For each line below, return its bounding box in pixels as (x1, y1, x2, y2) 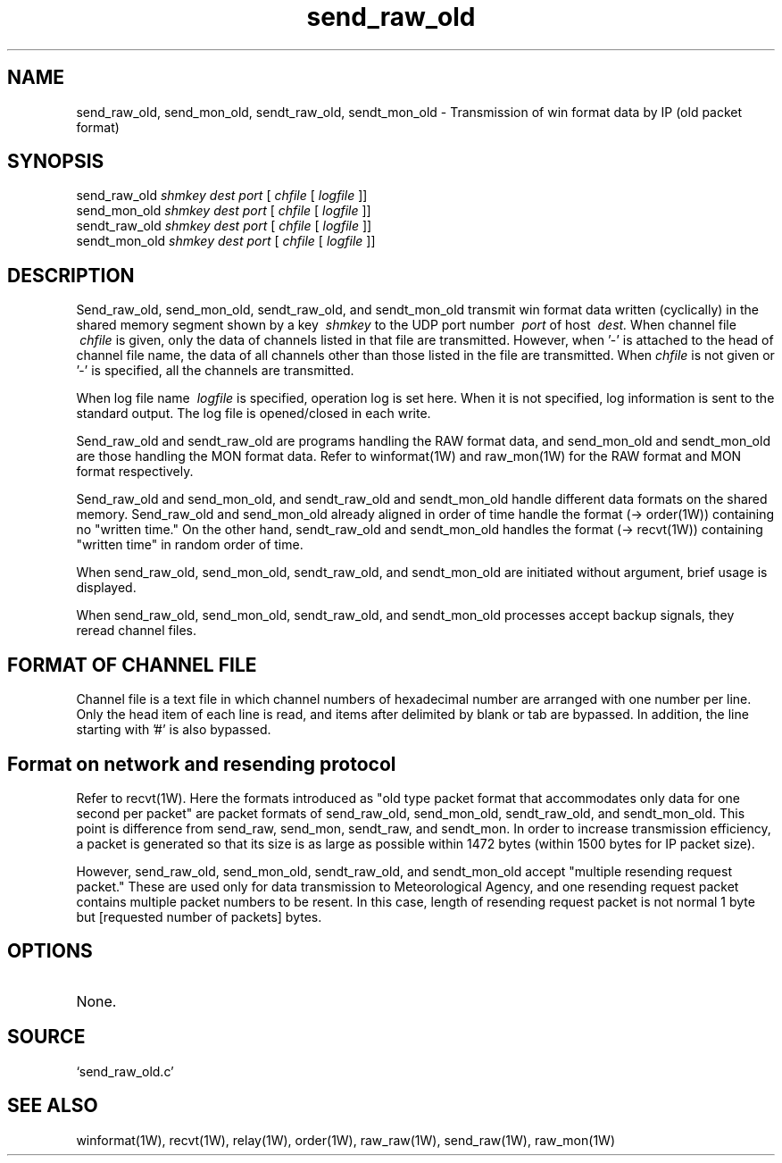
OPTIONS (7, 940, 93, 963)
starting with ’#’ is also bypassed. (76, 722, 271, 738)
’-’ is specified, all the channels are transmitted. (76, 363, 354, 379)
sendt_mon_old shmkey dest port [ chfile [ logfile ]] (76, 233, 376, 249)
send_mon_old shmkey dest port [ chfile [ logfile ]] (76, 203, 371, 219)
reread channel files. (76, 623, 197, 639)
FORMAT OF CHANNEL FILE (7, 653, 257, 676)
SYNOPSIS (7, 150, 104, 173)
